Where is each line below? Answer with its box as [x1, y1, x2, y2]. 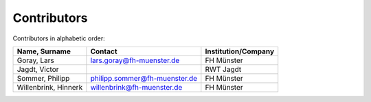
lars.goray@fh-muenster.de [90, 55, 180, 65]
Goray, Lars [16, 55, 54, 65]
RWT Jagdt [205, 64, 242, 74]
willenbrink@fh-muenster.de [90, 82, 183, 92]
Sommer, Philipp [16, 73, 70, 83]
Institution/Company [205, 47, 275, 56]
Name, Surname [16, 47, 71, 56]
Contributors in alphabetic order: [12, 34, 106, 42]
